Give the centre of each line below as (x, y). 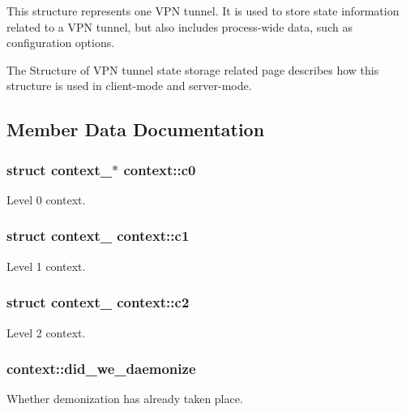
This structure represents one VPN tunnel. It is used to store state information (203, 11)
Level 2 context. (46, 332)
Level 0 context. (46, 199)
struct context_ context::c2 (98, 302)
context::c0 (160, 169)
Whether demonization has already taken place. (125, 399)
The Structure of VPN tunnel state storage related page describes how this (193, 69)
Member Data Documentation (136, 129)
